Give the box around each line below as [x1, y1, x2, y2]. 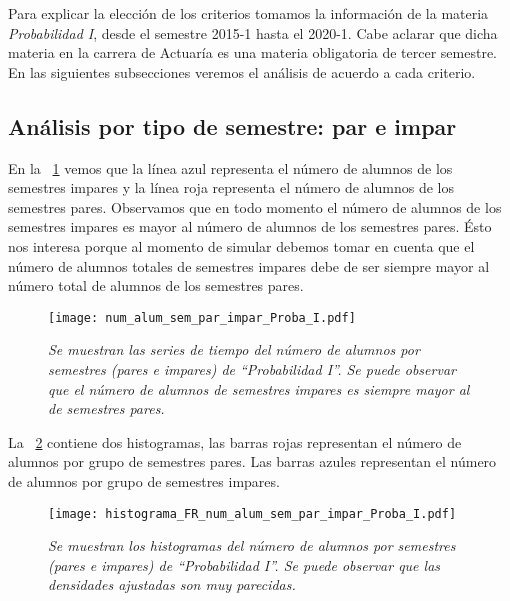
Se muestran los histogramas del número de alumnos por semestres [48, 535, 456, 556]
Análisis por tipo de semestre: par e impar [8, 110, 457, 141]
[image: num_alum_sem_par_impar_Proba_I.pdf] [48, 310, 356, 325]
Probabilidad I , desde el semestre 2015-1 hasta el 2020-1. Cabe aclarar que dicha [8, 22, 498, 43]
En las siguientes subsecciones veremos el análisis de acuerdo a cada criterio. [8, 61, 476, 82]
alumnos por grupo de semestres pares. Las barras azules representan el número [8, 451, 497, 472]
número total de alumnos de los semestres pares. [8, 275, 304, 296]
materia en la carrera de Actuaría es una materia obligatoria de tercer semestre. [8, 42, 498, 63]
